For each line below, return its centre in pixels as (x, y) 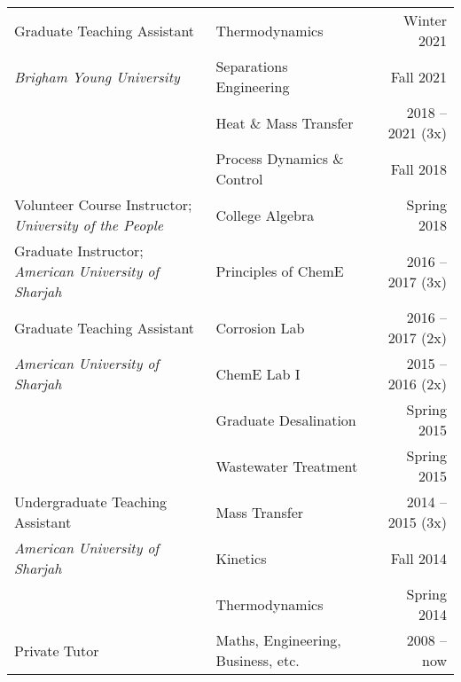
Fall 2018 (418, 169)
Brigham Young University (97, 76)
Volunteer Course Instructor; (103, 204)
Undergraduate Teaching (91, 502)
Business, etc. (258, 660)
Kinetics (241, 558)
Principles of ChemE (280, 271)
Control (239, 179)
